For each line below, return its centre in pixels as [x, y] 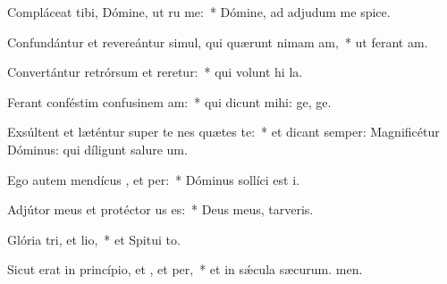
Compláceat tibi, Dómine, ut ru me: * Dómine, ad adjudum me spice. [199, 12]
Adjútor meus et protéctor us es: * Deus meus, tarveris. [160, 209]
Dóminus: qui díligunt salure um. [97, 149]
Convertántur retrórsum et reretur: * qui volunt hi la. [155, 72]
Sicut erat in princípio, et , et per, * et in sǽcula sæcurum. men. [185, 269]
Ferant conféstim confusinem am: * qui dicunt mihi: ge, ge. [169, 101]
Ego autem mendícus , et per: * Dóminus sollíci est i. [153, 179]
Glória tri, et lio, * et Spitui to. [94, 239]
